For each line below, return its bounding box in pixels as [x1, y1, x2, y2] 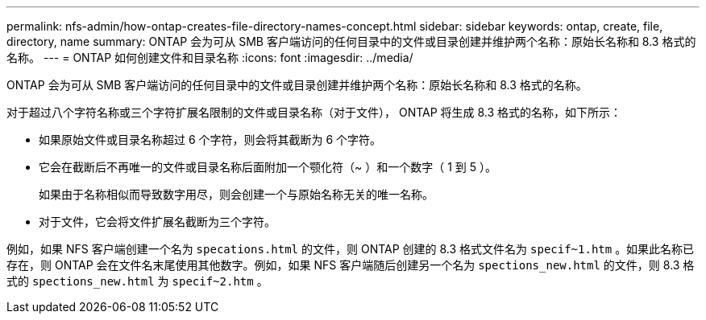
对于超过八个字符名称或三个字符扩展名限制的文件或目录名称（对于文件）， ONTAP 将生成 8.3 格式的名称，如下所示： [6, 105, 622, 119]
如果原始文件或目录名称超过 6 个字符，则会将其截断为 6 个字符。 [39, 133, 382, 146]
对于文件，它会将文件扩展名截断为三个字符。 [39, 215, 276, 228]
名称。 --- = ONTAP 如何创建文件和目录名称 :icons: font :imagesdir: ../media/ [6, 51, 413, 64]
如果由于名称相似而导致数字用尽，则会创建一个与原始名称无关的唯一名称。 [39, 187, 434, 201]
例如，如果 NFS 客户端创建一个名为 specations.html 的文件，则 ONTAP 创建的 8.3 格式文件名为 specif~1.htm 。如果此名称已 [6, 242, 695, 256]
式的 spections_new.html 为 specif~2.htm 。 [6, 274, 268, 288]
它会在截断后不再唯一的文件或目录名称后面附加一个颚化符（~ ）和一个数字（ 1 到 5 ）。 [39, 160, 496, 174]
